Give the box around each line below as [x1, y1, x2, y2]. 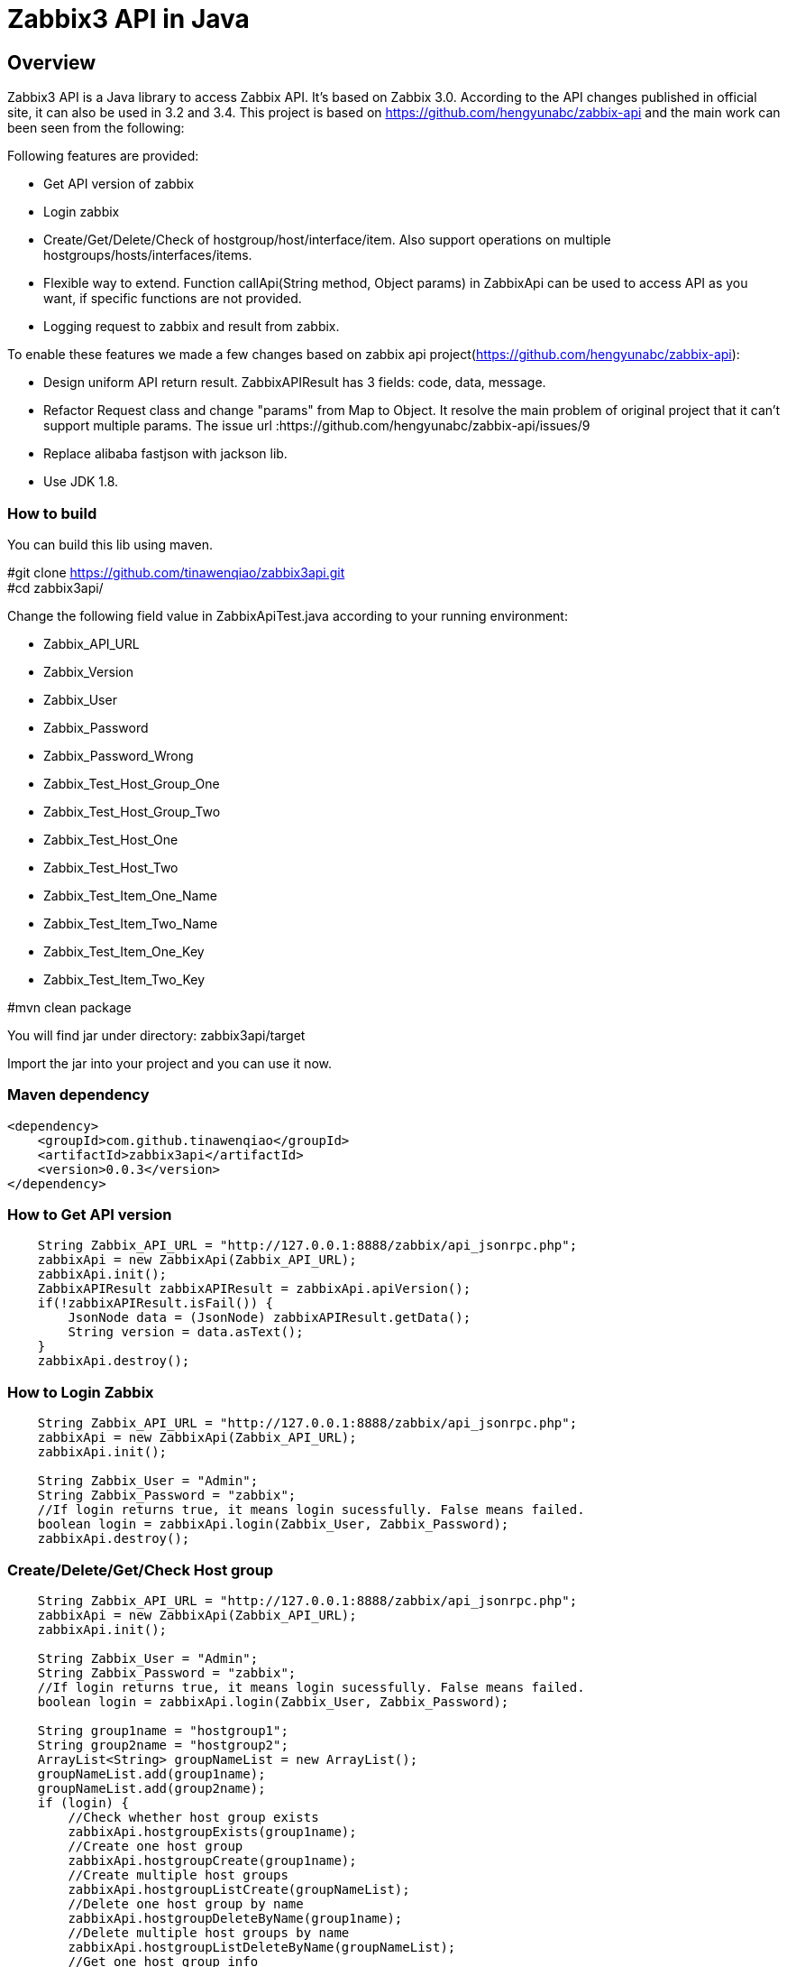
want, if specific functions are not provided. [43, 291, 302, 307]
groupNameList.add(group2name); [37, 1780, 266, 1796]
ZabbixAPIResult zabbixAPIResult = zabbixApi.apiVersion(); [37, 1281, 471, 1297]
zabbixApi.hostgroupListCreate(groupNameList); [68, 1881, 410, 1897]
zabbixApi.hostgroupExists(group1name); [68, 1824, 357, 1839]
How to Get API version [7, 1205, 172, 1224]
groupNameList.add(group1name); [37, 1766, 266, 1781]
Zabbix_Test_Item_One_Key [43, 943, 205, 959]
